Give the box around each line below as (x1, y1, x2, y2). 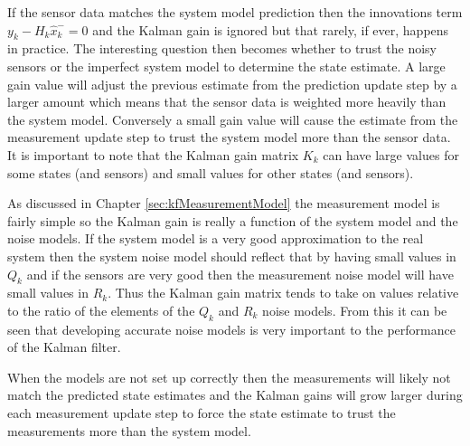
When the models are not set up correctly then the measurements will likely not (7, 367, 451, 386)
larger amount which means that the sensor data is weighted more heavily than (7, 92, 446, 111)
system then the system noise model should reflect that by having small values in (7, 246, 456, 265)
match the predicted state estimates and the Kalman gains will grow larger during (7, 385, 463, 404)
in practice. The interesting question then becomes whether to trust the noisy (7, 39, 437, 58)
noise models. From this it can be (262, 300, 447, 319)
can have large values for (323, 145, 459, 164)
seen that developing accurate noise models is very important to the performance (7, 319, 456, 338)
